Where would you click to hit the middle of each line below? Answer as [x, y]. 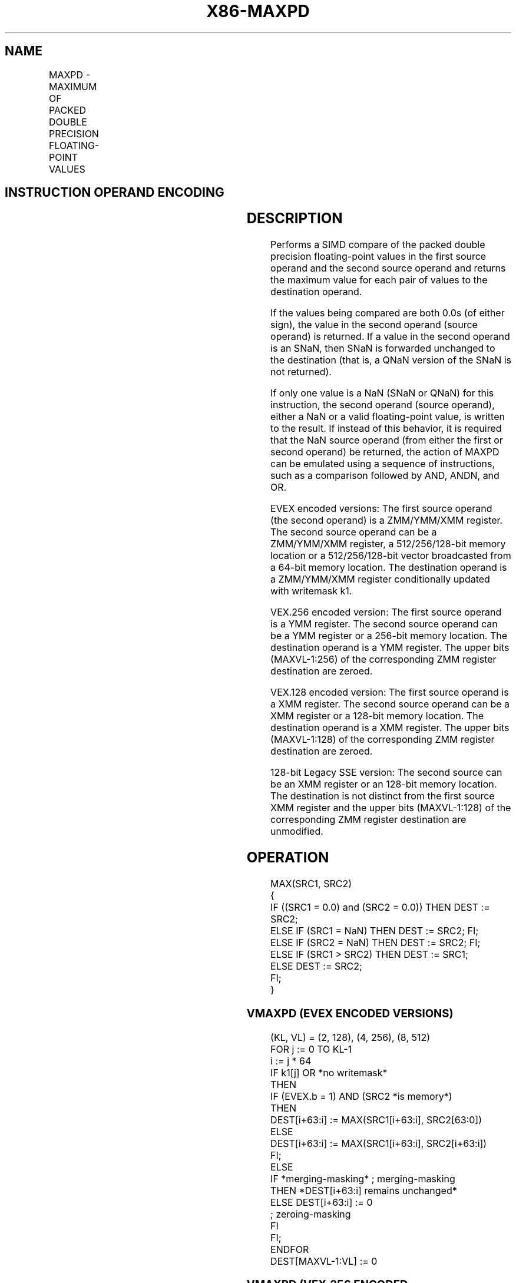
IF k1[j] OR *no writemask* [329, 1072]
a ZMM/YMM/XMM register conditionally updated [380, 579]
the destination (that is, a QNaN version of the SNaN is [391, 360]
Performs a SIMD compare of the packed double [378, 245]
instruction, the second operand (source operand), [383, 405]
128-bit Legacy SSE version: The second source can [386, 773]
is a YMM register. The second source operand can [384, 624]
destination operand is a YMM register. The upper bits [390, 648]
